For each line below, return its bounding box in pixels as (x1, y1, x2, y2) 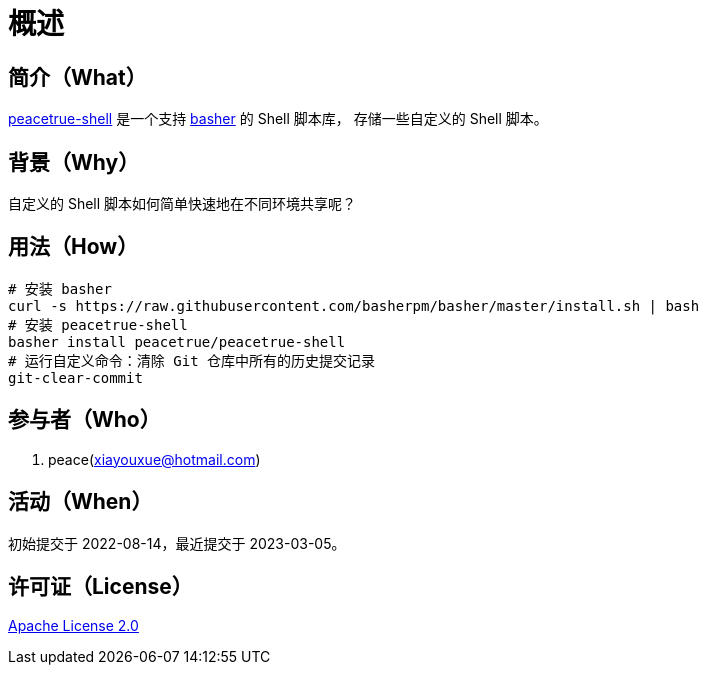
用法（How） (8, 234, 139, 260)
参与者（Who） (8, 407, 161, 433)
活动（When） (8, 489, 153, 515)
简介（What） (8, 64, 147, 90)
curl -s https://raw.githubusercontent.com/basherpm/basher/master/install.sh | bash (8, 297, 700, 314)
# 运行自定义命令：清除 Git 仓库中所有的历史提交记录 (8, 352, 375, 369)
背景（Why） (8, 149, 140, 175)
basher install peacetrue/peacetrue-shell (8, 333, 346, 350)
